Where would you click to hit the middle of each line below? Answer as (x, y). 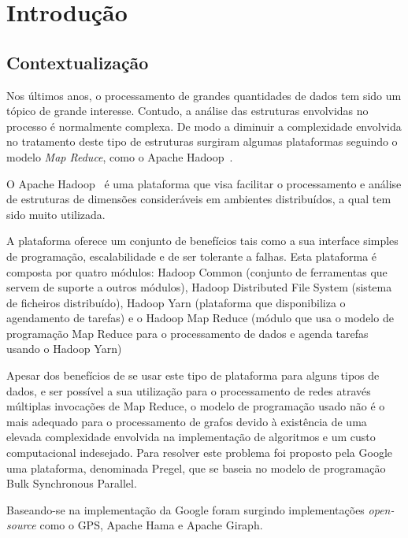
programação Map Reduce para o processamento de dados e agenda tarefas (187, 333)
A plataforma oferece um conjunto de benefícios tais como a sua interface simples (202, 241)
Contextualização (78, 62)
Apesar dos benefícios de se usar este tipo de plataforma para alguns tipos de (193, 375)
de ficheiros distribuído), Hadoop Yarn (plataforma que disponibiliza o (176, 302)
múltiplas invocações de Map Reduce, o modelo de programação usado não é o (196, 406)
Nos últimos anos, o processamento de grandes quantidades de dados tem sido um (204, 95)
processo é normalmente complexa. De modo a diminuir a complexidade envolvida (204, 126)
